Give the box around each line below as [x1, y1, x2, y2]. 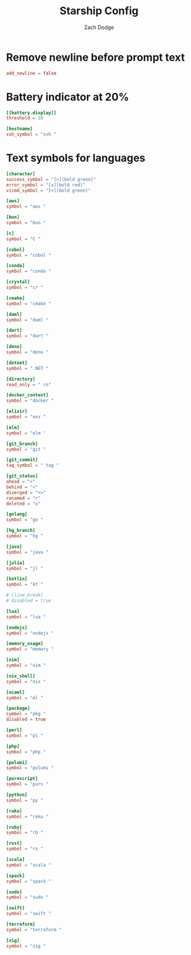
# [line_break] [6, 592, 44, 598]
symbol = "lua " [6, 614, 46, 620]
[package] [6, 705, 31, 711]
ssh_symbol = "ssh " [6, 131, 57, 137]
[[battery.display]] [6, 109, 57, 116]
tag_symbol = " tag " [6, 463, 60, 469]
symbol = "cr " [6, 285, 44, 291]
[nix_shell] [6, 673, 35, 679]
